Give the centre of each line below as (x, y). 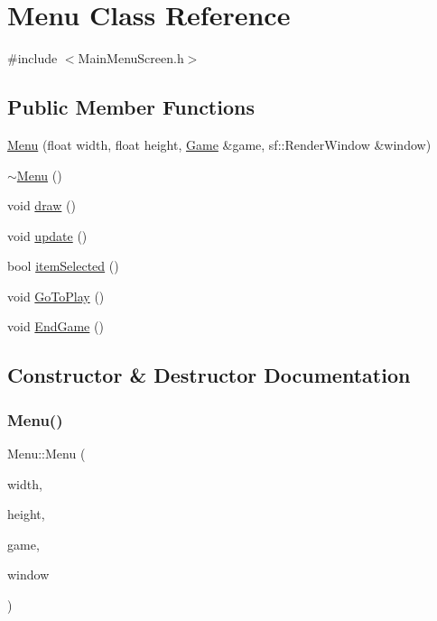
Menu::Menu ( (46, 454)
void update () (47, 235)
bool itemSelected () (63, 266)
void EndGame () (56, 326)
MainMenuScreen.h (131, 58)
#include (33, 58)
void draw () (42, 205)
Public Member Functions (131, 107)
